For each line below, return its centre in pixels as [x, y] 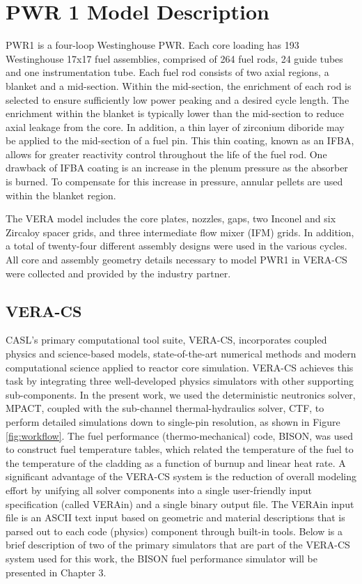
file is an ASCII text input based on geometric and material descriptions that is [175, 517]
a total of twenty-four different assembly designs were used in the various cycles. [176, 246]
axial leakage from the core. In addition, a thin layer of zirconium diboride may [175, 126]
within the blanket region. [61, 195]
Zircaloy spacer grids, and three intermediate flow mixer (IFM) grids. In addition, [180, 232]
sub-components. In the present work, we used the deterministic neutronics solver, [181, 394]
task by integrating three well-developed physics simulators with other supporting [180, 381]
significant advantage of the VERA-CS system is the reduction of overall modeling [181, 476]
